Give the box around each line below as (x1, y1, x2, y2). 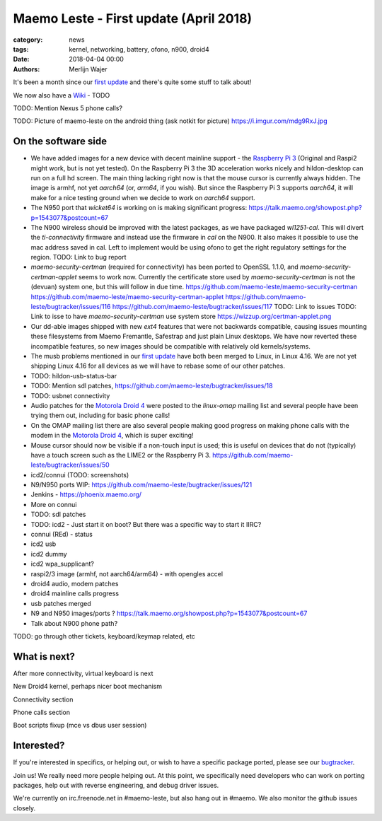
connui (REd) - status (30, 530, 93, 539)
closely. (13, 803, 36, 813)
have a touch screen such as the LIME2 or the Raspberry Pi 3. (30, 450, 212, 459)
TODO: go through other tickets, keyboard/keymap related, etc (13, 631, 196, 640)
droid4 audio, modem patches (30, 579, 119, 588)
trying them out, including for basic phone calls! (30, 411, 170, 420)
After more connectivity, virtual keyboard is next (13, 669, 154, 677)
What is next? (13, 651, 76, 663)
